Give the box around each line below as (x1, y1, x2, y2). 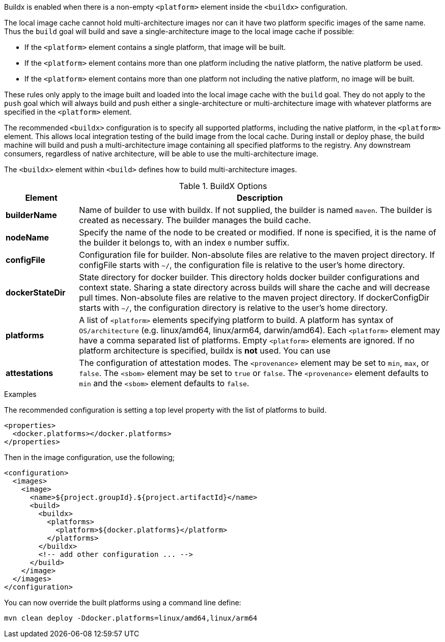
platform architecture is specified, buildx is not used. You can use (79, 345, 330, 356)
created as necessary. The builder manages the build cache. (79, 215, 311, 225)
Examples (4, 390, 37, 398)
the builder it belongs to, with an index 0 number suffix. (79, 237, 290, 248)
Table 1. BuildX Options (179, 181, 267, 191)
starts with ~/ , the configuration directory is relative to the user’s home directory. (79, 303, 388, 313)
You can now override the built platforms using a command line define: (4, 598, 241, 607)
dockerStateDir (6, 287, 66, 298)
